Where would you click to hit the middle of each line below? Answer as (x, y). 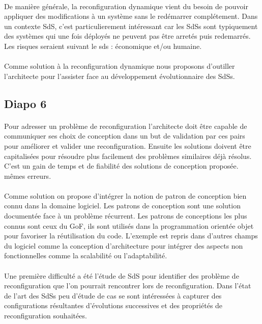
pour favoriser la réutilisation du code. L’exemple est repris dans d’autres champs (131, 236)
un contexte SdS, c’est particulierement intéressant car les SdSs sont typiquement (131, 26)
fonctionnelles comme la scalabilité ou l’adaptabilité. (86, 255)
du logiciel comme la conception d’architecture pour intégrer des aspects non (124, 245)
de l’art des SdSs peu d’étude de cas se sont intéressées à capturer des (113, 295)
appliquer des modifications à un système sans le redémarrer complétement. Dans (131, 16)
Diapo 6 (25, 103)
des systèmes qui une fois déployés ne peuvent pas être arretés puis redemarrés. (127, 36)
